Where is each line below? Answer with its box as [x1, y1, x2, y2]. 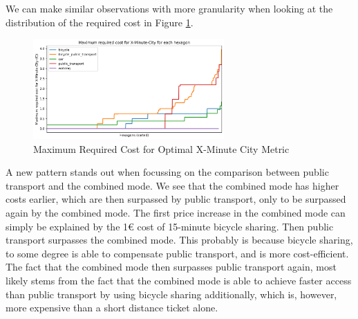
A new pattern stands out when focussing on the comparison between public [6, 165, 329, 179]
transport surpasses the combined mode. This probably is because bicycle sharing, [6, 233, 353, 247]
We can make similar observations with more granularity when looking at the [6, 1, 333, 15]
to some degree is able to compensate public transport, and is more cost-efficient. [6, 246, 349, 260]
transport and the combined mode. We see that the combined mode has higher [6, 178, 339, 192]
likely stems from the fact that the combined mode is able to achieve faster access [6, 273, 352, 287]
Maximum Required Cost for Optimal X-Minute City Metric [33, 141, 290, 156]
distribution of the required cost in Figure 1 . [6, 15, 194, 29]
